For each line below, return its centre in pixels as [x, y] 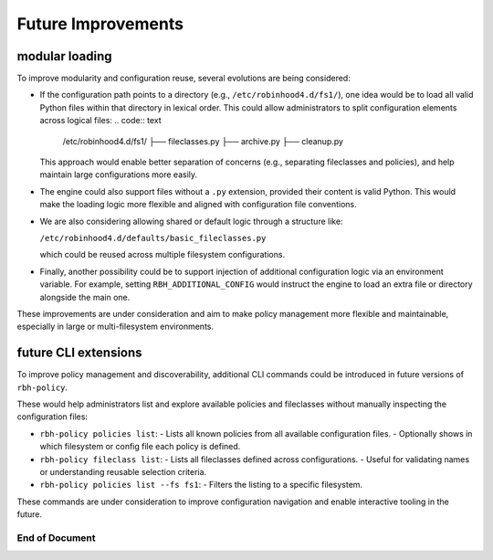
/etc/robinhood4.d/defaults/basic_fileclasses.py [153, 238]
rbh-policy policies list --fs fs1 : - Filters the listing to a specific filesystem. [201, 485]
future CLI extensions [79, 353]
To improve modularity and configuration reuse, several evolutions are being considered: [184, 79]
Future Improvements [100, 24]
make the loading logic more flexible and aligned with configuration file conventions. [198, 205]
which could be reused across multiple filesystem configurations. [163, 255]
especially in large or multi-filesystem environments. [115, 327]
